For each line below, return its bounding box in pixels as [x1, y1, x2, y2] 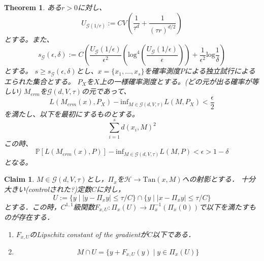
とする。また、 [4, 34, 54, 44]
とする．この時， [4, 201, 61, 212]
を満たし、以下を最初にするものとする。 [4, 108, 139, 119]
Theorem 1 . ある [4, 2, 61, 12]
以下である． [152, 229, 195, 239]
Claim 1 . [4, 174, 35, 184]
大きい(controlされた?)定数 [4, 183, 91, 194]
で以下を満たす [199, 201, 249, 212]
